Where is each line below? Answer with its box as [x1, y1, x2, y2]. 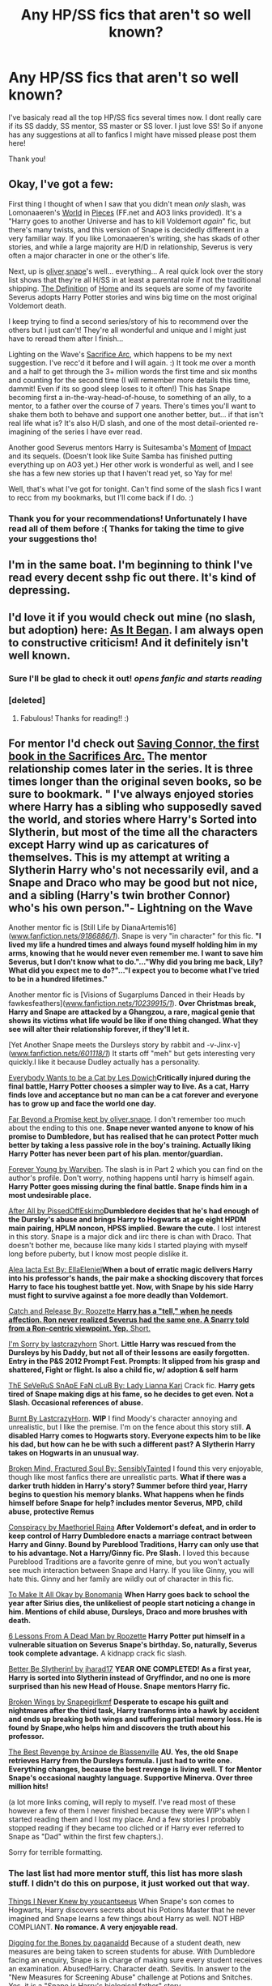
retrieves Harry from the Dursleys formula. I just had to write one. [8, 1756, 232, 1766]
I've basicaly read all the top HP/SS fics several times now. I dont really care [8, 112, 261, 122]
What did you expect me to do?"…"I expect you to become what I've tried [8, 965, 260, 975]
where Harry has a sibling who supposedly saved [8, 800, 262, 814]
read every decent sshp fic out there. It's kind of [8, 571, 257, 585]
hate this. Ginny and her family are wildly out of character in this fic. [8, 1574, 234, 1584]
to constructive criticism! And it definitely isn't [8, 636, 249, 650]
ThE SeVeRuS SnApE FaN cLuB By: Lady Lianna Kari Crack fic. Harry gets [8, 1381, 256, 1391]
